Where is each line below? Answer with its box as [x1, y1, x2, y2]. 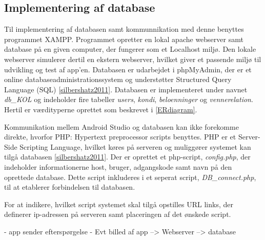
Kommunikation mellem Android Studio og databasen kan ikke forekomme [4, 121, 239, 132]
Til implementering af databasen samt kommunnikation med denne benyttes [4, 24, 244, 34]
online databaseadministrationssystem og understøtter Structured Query [4, 74, 232, 85]
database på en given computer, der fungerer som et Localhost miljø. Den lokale [4, 44, 256, 54]
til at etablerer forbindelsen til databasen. [4, 182, 135, 192]
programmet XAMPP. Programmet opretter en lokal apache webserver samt [4, 33, 243, 44]
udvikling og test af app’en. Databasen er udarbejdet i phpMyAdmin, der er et [4, 64, 252, 74]
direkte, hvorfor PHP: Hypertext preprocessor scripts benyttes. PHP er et [4, 131, 236, 142]
